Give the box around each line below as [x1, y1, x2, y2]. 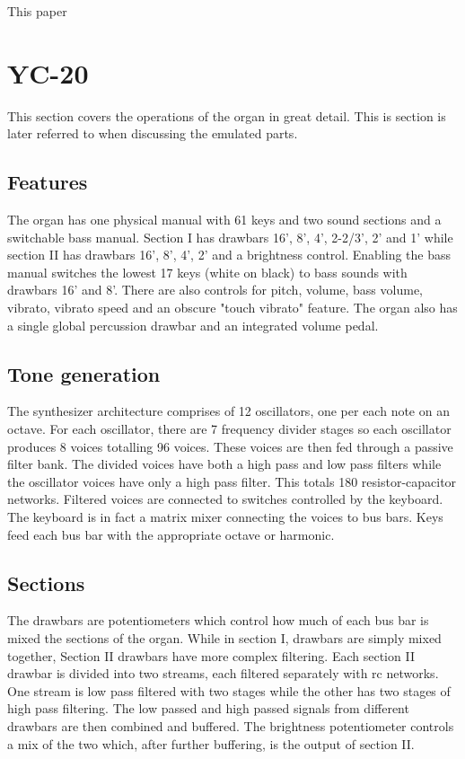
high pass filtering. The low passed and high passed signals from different [7, 699, 409, 718]
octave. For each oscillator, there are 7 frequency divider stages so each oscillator [7, 419, 452, 438]
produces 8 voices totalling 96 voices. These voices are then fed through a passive [7, 437, 453, 455]
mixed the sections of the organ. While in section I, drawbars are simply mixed [7, 629, 442, 648]
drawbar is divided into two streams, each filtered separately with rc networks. [7, 664, 439, 683]
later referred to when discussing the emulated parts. [7, 124, 298, 143]
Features [7, 168, 88, 196]
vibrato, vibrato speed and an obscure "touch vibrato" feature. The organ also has [7, 298, 458, 317]
